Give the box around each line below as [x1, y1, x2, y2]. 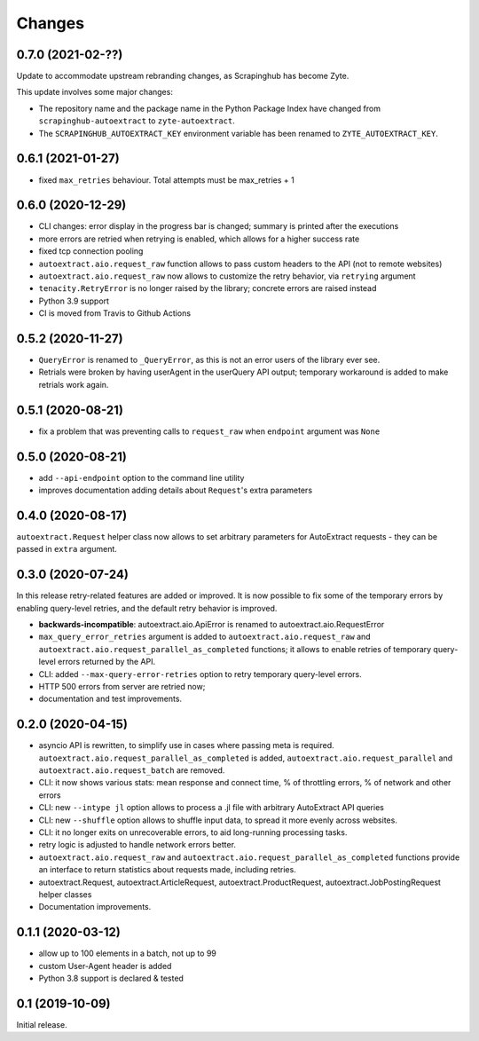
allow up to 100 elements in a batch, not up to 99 [38, 948, 216, 958]
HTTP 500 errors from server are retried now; [38, 682, 206, 691]
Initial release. [16, 1019, 67, 1029]
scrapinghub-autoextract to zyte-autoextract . [38, 115, 235, 126]
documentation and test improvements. [38, 693, 182, 705]
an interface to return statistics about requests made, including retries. [38, 864, 296, 875]
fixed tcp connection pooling [38, 246, 144, 256]
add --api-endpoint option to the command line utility [38, 472, 245, 483]
